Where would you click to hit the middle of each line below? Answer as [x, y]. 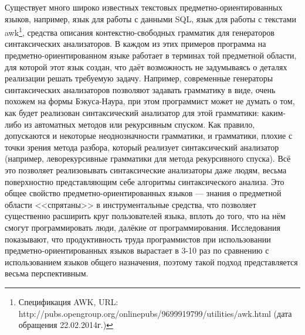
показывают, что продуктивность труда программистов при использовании [138, 239]
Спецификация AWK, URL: [68, 301]
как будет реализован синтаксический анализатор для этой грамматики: [132, 112]
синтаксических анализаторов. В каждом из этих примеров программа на [135, 44]
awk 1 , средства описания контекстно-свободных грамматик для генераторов [140, 31]
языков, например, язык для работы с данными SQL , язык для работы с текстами [150, 18]
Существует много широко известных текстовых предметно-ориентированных [144, 7]
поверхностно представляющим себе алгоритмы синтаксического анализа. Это [145, 181]
